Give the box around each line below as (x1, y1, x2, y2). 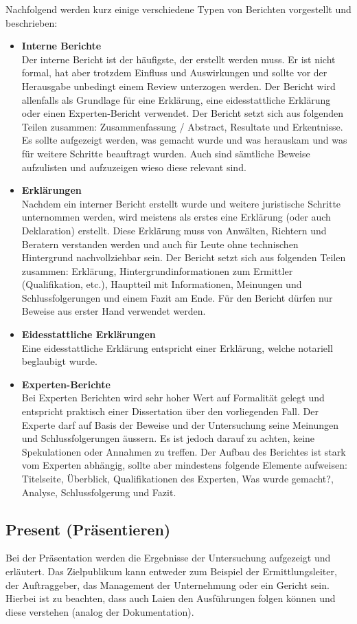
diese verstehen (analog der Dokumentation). (5, 604, 194, 619)
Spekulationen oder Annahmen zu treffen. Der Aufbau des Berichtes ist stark (21, 444, 346, 458)
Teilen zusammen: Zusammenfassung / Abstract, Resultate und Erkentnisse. (21, 119, 343, 133)
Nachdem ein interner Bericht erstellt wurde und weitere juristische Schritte (21, 196, 341, 210)
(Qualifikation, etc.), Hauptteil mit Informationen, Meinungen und (21, 277, 302, 291)
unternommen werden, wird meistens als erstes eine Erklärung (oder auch (21, 210, 331, 224)
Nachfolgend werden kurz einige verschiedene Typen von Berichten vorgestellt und (5, 2, 352, 16)
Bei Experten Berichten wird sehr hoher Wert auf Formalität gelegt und (21, 390, 325, 405)
